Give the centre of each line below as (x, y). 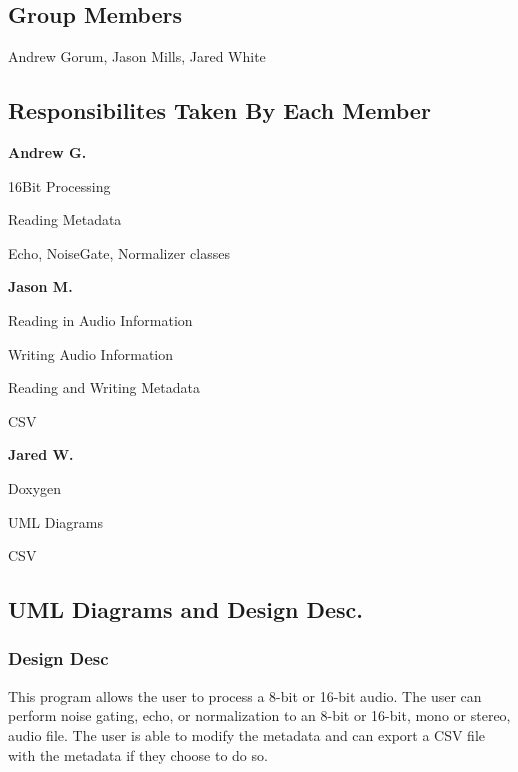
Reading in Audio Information (100, 319)
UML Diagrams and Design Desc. (186, 609)
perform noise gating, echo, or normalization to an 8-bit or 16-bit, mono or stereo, (259, 715)
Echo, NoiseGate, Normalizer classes (119, 252)
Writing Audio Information (91, 353)
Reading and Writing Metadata (104, 387)
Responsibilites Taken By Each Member (219, 110)
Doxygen (35, 487)
